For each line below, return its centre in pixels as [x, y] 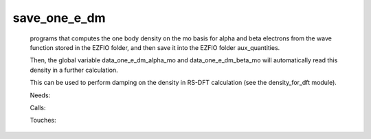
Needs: [40, 95]
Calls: [38, 108]
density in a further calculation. [74, 70]
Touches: [43, 121]
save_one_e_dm [59, 18]
